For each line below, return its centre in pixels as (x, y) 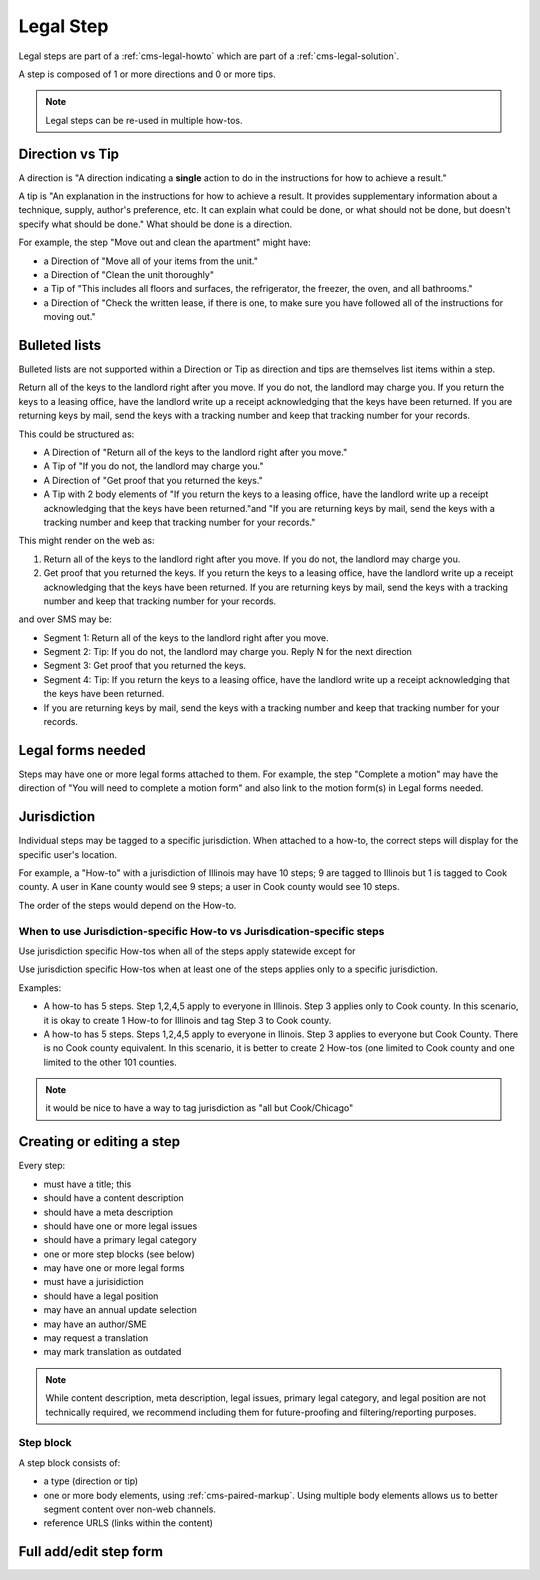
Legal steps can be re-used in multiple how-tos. (144, 120)
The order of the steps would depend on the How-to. (127, 905)
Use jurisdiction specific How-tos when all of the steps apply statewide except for (187, 951)
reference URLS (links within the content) (128, 1523)
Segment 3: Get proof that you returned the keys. (145, 666)
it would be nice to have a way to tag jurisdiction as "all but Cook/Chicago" (199, 1108)
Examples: (40, 987)
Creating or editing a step (99, 1141)
